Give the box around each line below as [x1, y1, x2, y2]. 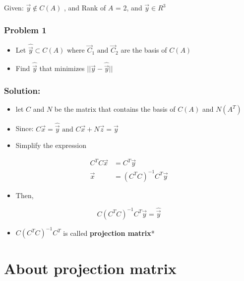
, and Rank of [63, 2, 106, 12]
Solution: [4, 84, 41, 96]
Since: [15, 123, 34, 134]
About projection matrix [4, 258, 177, 278]
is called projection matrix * [63, 227, 155, 238]
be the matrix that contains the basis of [54, 104, 176, 114]
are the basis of [121, 45, 167, 55]
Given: [4, 2, 24, 12]
